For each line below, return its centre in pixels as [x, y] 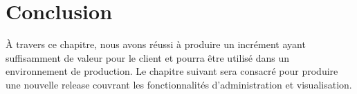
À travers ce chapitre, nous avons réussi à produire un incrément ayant [156, 44]
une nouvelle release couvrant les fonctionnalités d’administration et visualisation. [179, 84]
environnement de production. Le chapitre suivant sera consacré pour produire [172, 71]
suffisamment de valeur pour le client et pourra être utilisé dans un [147, 57]
